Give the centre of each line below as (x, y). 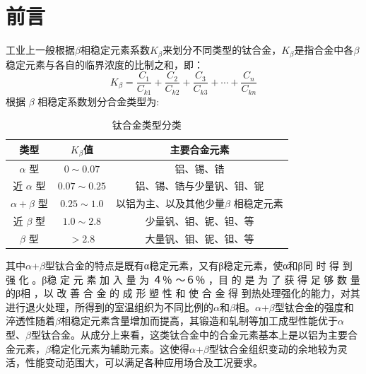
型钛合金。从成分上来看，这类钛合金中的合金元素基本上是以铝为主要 (189, 335)
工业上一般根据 (40, 50)
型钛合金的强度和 (314, 306)
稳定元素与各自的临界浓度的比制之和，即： (105, 64)
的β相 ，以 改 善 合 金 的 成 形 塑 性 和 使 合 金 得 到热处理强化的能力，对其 (183, 293)
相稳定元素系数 (115, 50)
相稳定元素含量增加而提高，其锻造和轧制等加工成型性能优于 (199, 321)
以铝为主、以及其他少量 (171, 203)
